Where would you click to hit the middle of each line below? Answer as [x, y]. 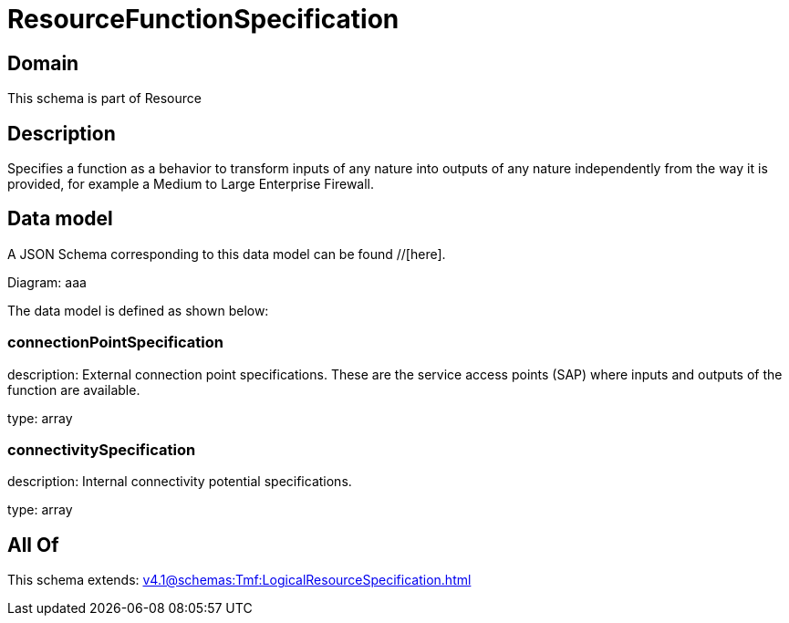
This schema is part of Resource [104, 99]
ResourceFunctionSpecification [203, 19]
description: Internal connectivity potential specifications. [180, 482]
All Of [33, 545]
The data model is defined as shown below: [138, 310]
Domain [43, 63]
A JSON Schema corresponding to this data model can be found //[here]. [227, 254]
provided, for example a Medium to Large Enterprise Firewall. [191, 184]
